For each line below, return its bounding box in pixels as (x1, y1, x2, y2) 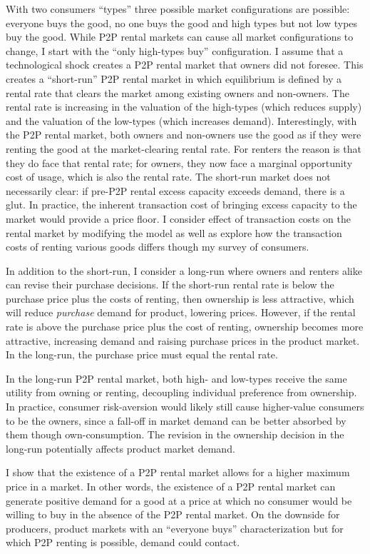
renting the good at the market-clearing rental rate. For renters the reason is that (6, 141, 361, 156)
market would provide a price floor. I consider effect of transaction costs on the (6, 211, 351, 226)
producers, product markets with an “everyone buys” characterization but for (6, 520, 344, 535)
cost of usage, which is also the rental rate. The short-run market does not (6, 169, 331, 184)
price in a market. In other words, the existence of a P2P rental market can (6, 479, 336, 493)
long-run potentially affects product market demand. (6, 440, 235, 455)
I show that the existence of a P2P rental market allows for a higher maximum (6, 465, 350, 480)
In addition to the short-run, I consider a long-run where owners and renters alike (6, 263, 362, 278)
